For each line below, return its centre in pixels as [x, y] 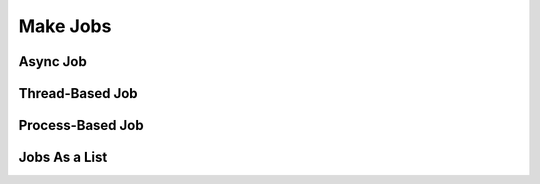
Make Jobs [65, 26]
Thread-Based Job [78, 93]
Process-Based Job [81, 125]
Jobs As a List [63, 157]
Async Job [52, 61]
